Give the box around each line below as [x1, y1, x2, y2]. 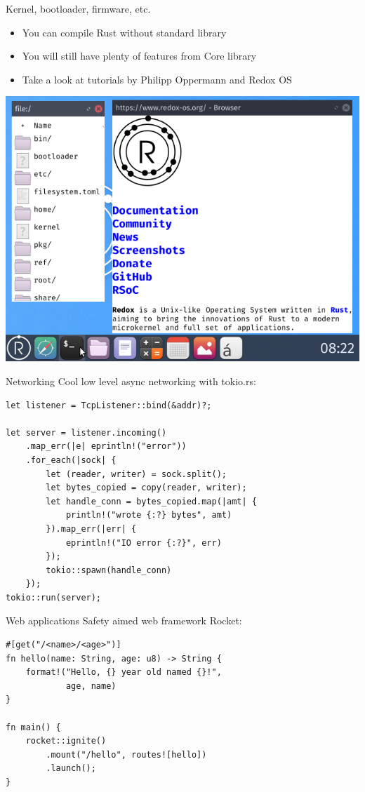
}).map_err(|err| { [46, 523, 137, 534]
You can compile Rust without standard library [22, 25, 227, 39]
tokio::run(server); [6, 592, 102, 603]
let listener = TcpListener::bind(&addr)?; [6, 400, 212, 410]
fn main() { [6, 722, 61, 732]
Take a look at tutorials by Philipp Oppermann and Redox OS [22, 72, 292, 86]
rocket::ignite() [25, 736, 107, 746]
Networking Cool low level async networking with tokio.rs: [6, 373, 256, 388]
